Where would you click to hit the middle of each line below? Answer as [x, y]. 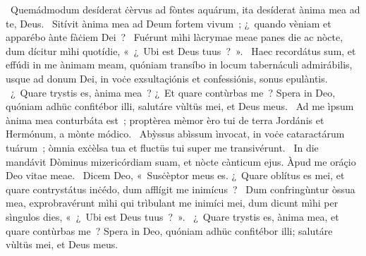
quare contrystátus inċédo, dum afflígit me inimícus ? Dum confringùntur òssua [181, 189]
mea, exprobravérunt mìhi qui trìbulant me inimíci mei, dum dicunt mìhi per [172, 203]
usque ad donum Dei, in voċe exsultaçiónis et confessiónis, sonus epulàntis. [167, 78]
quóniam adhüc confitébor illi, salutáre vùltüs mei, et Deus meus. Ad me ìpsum [180, 106]
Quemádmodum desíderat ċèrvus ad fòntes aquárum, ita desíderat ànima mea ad [185, 9]
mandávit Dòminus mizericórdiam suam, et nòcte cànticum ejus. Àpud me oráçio [181, 161]
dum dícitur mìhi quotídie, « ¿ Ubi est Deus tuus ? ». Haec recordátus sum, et [181, 50]
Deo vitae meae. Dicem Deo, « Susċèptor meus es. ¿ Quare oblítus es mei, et [175, 175]
